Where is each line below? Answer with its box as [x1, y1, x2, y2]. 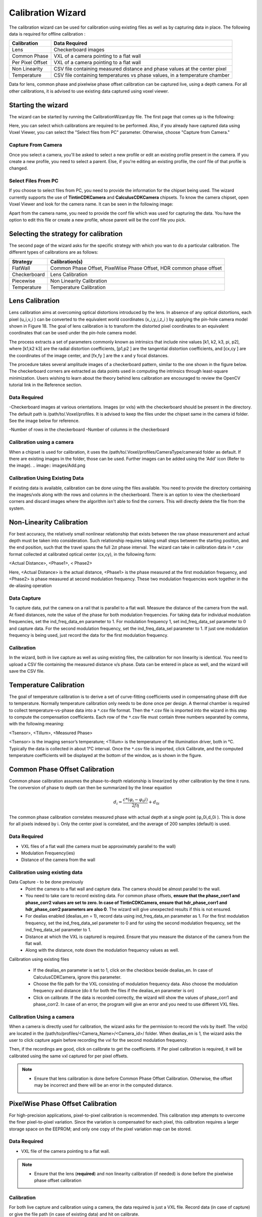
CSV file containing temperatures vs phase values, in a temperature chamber [53, 72, 230, 79]
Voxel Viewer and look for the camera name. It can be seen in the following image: [9, 201, 174, 207]
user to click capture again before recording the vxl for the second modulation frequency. [9, 1037, 188, 1043]
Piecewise [12, 277, 36, 284]
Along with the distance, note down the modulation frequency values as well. [25, 947, 180, 953]
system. [9, 505, 25, 511]
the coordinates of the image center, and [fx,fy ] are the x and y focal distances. [9, 352, 169, 358]
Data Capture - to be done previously [9, 879, 83, 885]
